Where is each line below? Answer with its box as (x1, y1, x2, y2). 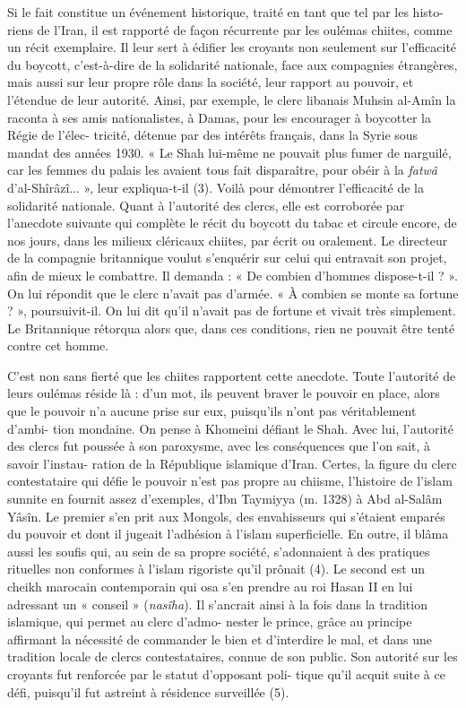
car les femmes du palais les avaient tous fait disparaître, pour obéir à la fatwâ (7, 160, 438, 179)
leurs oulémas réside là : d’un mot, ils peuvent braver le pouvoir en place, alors (7, 384, 440, 402)
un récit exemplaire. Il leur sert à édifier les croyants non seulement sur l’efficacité (7, 38, 457, 56)
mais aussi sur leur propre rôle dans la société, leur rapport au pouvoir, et (7, 73, 414, 91)
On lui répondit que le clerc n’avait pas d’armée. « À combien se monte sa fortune (7, 283, 459, 302)
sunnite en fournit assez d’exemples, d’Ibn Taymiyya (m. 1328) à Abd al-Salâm (7, 489, 443, 508)
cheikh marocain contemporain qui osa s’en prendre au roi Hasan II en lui (7, 577, 413, 595)
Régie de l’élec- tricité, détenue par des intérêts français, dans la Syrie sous (7, 125, 419, 144)
